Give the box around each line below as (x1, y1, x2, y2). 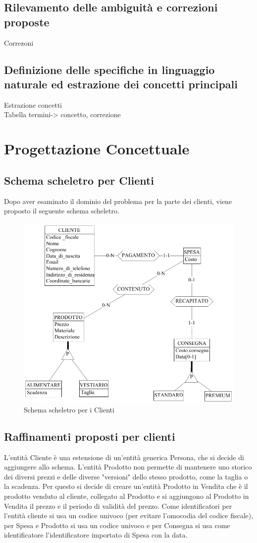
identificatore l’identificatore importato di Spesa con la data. (4, 530, 188, 540)
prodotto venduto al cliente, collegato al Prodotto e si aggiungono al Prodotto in (4, 491, 249, 501)
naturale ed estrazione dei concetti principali (4, 76, 238, 91)
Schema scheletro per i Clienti (24, 404, 114, 414)
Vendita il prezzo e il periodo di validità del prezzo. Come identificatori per (4, 500, 232, 511)
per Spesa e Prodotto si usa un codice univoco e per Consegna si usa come (4, 520, 230, 530)
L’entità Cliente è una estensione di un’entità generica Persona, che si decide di (4, 452, 244, 462)
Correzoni (4, 37, 34, 48)
